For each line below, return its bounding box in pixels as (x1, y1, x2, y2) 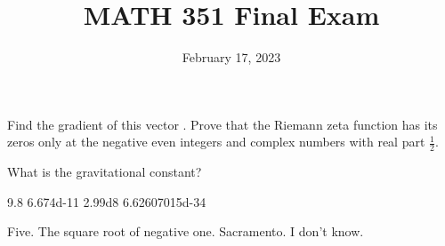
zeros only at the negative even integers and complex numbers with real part (7, 132, 425, 151)
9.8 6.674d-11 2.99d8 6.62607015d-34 (7, 192, 206, 210)
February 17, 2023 (182, 48, 281, 67)
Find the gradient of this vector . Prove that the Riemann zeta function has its (7, 115, 438, 133)
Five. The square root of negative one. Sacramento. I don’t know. (7, 222, 364, 241)
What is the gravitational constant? (7, 163, 202, 181)
